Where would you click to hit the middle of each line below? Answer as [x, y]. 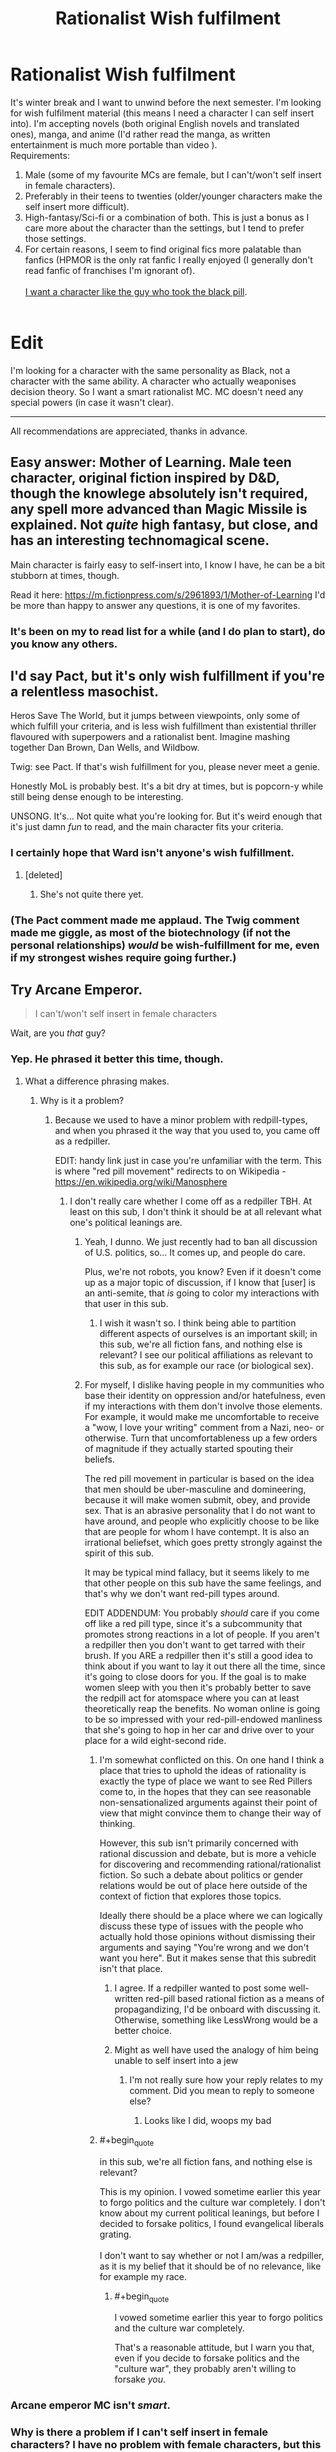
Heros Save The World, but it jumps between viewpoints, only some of [155, 716]
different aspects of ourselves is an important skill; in [208, 1333]
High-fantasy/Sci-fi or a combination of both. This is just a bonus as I [167, 217]
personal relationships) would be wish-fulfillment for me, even [165, 945]
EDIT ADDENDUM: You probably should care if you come [202, 1613]
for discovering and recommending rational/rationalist [210, 1864]
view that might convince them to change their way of [210, 1813]
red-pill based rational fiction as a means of [235, 1998]
